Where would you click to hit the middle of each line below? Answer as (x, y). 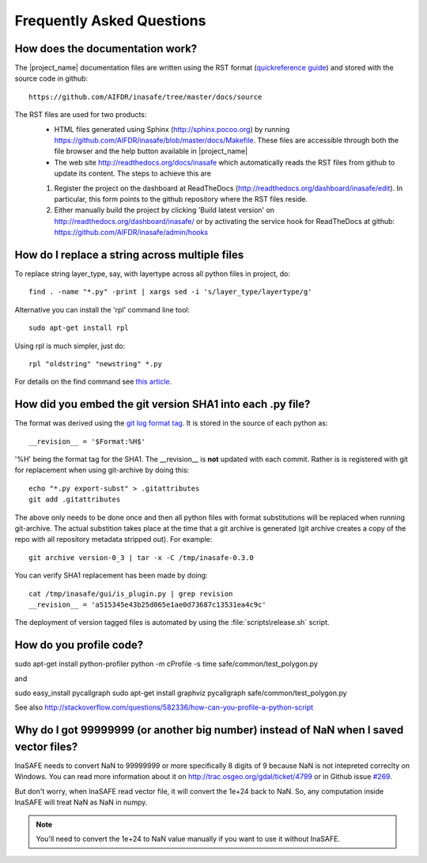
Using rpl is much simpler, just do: (70, 346)
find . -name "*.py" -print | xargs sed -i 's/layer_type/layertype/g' (170, 292)
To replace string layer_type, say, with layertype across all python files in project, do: (153, 274)
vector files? (46, 746)
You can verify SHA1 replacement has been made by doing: (111, 575)
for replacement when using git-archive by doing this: (102, 470)
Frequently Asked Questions (110, 21)
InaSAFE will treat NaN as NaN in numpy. (81, 802)
